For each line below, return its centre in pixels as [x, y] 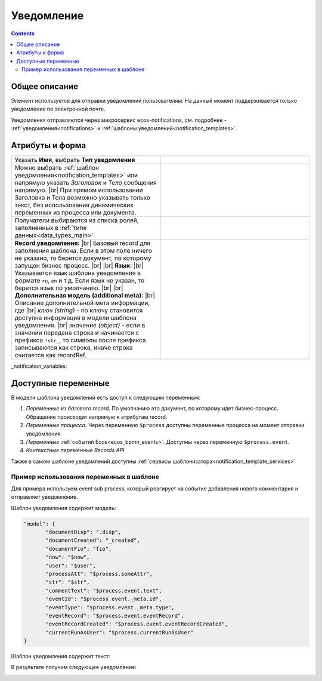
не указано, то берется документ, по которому [83, 258]
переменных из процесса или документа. [75, 213]
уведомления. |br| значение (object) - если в [80, 326]
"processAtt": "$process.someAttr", [99, 574]
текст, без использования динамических [74, 205]
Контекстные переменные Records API [75, 450]
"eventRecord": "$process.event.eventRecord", [115, 616]
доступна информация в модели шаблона [76, 318]
